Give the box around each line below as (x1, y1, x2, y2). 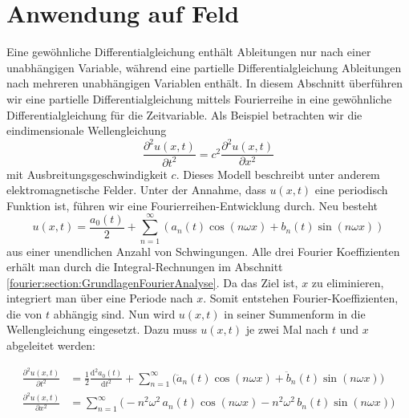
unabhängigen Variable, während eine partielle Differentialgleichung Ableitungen (6, 59, 402, 75)
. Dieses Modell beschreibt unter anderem (176, 165, 380, 182)
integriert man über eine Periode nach (6, 290, 193, 306)
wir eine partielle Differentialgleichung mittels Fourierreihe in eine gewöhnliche (6, 90, 392, 107)
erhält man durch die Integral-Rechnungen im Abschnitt (6, 258, 283, 275)
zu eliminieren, (311, 274, 384, 290)
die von (6, 305, 43, 322)
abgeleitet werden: (6, 337, 95, 354)
